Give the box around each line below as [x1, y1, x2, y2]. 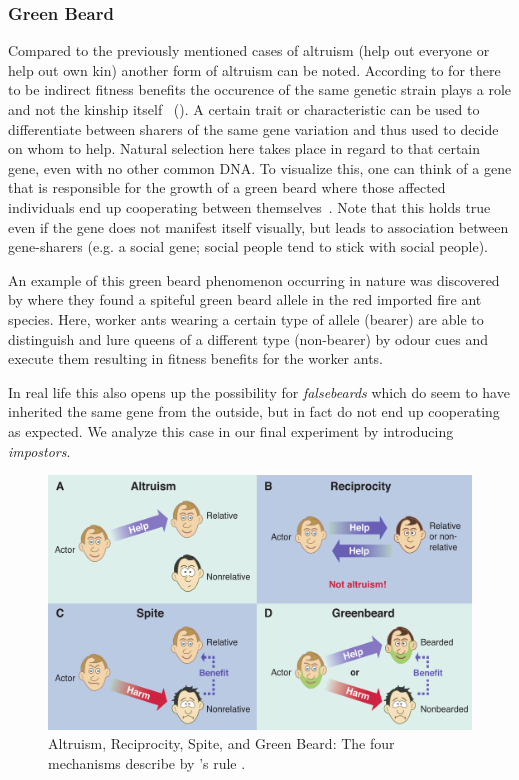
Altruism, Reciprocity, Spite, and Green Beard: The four [48, 733, 395, 754]
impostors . [8, 440, 71, 461]
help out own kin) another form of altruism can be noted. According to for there [8, 59, 501, 80]
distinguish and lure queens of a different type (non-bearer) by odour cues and [8, 328, 489, 349]
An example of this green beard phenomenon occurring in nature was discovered [8, 269, 500, 290]
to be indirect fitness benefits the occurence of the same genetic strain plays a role [8, 79, 512, 100]
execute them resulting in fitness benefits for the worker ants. [8, 348, 384, 369]
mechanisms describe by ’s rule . [48, 752, 246, 773]
